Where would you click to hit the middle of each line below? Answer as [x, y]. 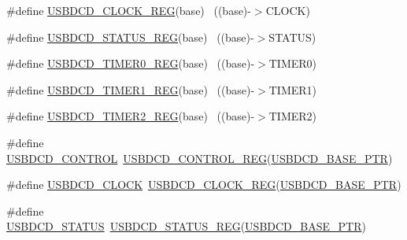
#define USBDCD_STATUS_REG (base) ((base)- [130, 37]
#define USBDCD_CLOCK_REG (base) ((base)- [129, 10]
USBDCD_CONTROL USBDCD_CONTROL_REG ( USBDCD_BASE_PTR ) [200, 158]
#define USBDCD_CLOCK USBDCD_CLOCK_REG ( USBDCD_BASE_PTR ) [204, 185]
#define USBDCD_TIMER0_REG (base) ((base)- [131, 63]
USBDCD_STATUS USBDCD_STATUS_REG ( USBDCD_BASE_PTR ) [186, 226]
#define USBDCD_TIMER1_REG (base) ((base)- [131, 89]
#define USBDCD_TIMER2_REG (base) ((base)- [131, 116]
